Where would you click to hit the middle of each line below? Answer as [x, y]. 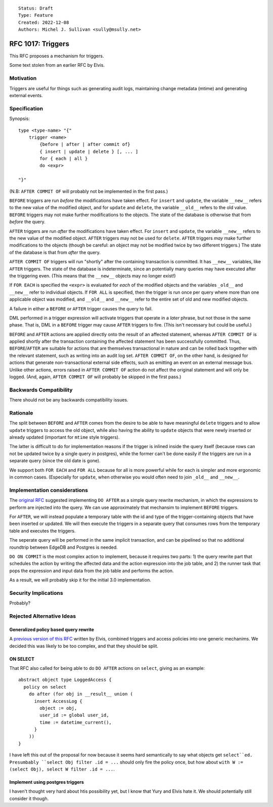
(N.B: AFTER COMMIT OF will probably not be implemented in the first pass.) [89, 191]
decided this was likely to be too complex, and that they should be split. [84, 646]
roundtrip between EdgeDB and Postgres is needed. [64, 547]
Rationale [21, 413]
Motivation [23, 78]
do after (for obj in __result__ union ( [81, 694]
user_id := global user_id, [74, 715]
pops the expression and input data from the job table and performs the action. [92, 571]
